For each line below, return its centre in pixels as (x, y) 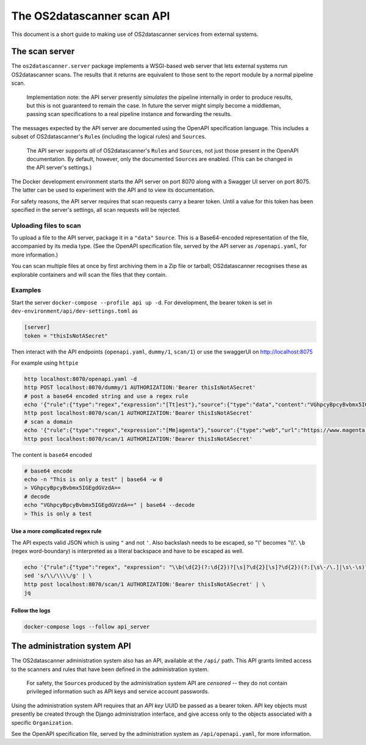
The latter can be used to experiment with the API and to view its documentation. (113, 190)
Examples (26, 290)
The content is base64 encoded (52, 454)
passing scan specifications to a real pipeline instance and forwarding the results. (129, 114)
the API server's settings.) (59, 167)
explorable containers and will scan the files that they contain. (89, 274)
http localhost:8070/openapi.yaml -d (81, 379)
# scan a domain (48, 422)
